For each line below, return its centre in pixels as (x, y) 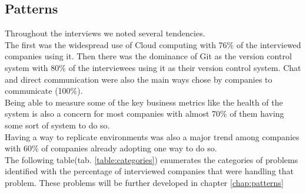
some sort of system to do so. (57, 125)
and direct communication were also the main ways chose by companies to (139, 79)
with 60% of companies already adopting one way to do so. (111, 148)
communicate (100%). (44, 91)
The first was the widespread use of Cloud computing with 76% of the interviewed (153, 44)
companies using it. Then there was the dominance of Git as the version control (148, 56)
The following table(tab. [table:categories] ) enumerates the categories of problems (152, 159)
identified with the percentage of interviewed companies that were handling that (149, 171)
